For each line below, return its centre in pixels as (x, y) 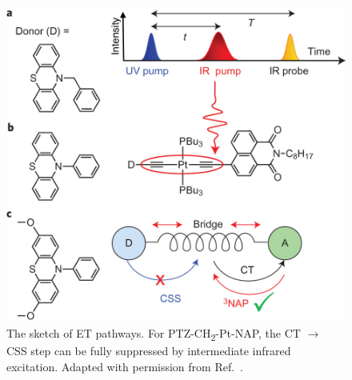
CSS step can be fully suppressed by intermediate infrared (149, 351)
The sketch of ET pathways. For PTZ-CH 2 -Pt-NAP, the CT (154, 334)
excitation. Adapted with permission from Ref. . (125, 366)
